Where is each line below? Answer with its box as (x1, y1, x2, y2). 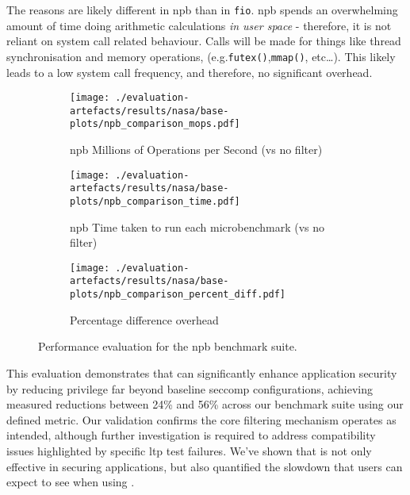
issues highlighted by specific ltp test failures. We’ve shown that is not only (6, 442, 372, 459)
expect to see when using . (6, 474, 135, 490)
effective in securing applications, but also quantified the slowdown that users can (6, 458, 403, 474)
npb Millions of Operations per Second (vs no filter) (70, 141, 323, 158)
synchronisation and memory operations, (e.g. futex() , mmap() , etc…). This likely (6, 48, 396, 64)
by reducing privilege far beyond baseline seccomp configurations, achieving (6, 380, 374, 397)
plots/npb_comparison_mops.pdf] (70, 118, 240, 130)
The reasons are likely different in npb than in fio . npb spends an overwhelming (6, 2, 398, 17)
